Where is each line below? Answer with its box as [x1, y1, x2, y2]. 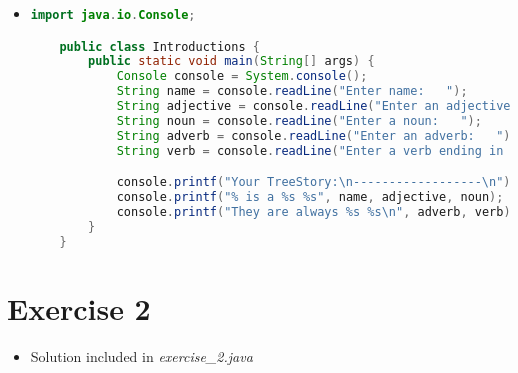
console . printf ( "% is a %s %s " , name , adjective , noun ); [116, 190, 504, 205]
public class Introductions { [59, 39, 260, 54]
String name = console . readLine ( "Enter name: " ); [116, 84, 468, 99]
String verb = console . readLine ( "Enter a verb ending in [116, 143, 504, 158]
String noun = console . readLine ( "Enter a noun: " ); [116, 113, 482, 128]
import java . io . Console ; [30, 8, 196, 22]
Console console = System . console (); [116, 69, 368, 84]
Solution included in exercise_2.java [30, 345, 253, 366]
